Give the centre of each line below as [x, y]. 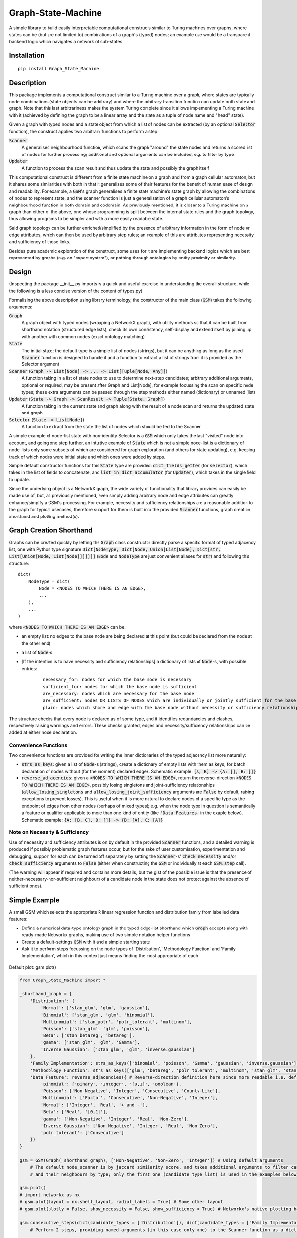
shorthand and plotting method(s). [44, 516]
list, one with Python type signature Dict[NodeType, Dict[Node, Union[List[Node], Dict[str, [115, 549]
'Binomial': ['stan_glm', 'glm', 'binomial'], [98, 1015]
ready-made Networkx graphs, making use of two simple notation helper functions [106, 935]
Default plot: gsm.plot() [33, 967]
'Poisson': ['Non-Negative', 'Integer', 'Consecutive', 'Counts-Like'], [130, 1091]
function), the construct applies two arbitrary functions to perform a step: [84, 131]
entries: [29, 668]
